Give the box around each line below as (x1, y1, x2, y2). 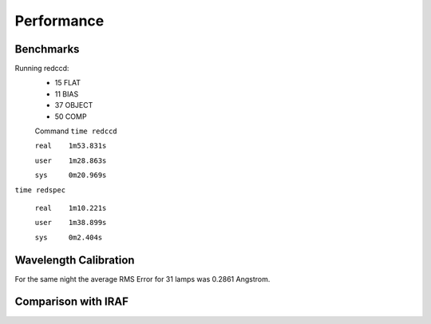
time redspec (14, 185, 66, 195)
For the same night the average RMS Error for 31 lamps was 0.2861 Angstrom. (14, 274, 271, 283)
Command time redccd (34, 126, 117, 136)
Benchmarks (14, 42, 80, 56)
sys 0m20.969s (34, 171, 107, 180)
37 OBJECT (54, 101, 93, 110)
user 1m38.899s (34, 218, 107, 227)
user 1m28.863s (34, 156, 107, 165)
